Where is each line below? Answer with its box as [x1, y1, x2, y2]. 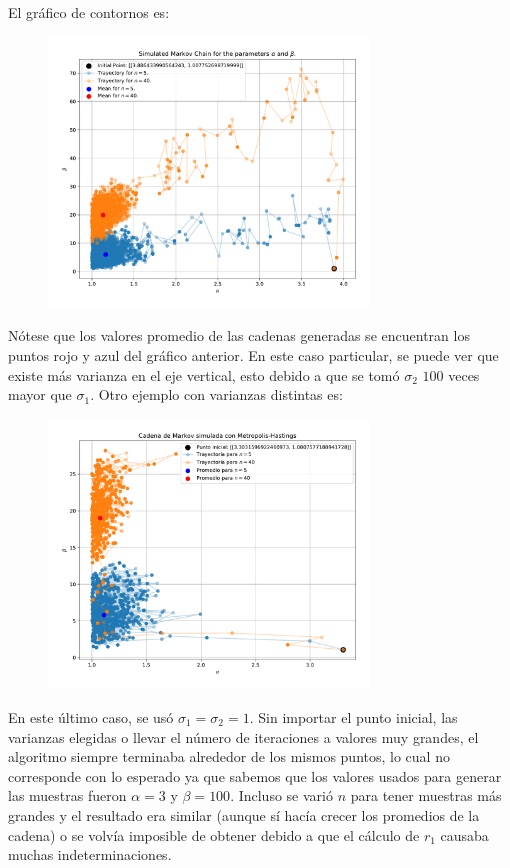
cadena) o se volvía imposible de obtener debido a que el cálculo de [8, 824, 420, 845]
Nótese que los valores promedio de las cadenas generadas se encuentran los [8, 325, 470, 346]
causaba [440, 824, 489, 845]
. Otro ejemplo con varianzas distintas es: [90, 384, 343, 405]
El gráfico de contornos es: [8, 2, 170, 22]
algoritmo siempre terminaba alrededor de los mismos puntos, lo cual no [8, 746, 450, 767]
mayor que [8, 384, 72, 405]
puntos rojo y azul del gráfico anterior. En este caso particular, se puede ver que [8, 345, 499, 366]
